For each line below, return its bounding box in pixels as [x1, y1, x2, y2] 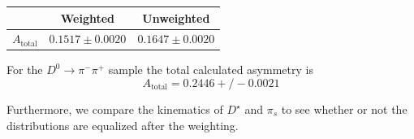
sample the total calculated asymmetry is [108, 61, 313, 78]
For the [6, 61, 43, 78]
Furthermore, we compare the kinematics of [6, 101, 223, 118]
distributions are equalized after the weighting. [6, 116, 239, 133]
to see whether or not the [281, 101, 408, 118]
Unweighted [142, 9, 210, 26]
